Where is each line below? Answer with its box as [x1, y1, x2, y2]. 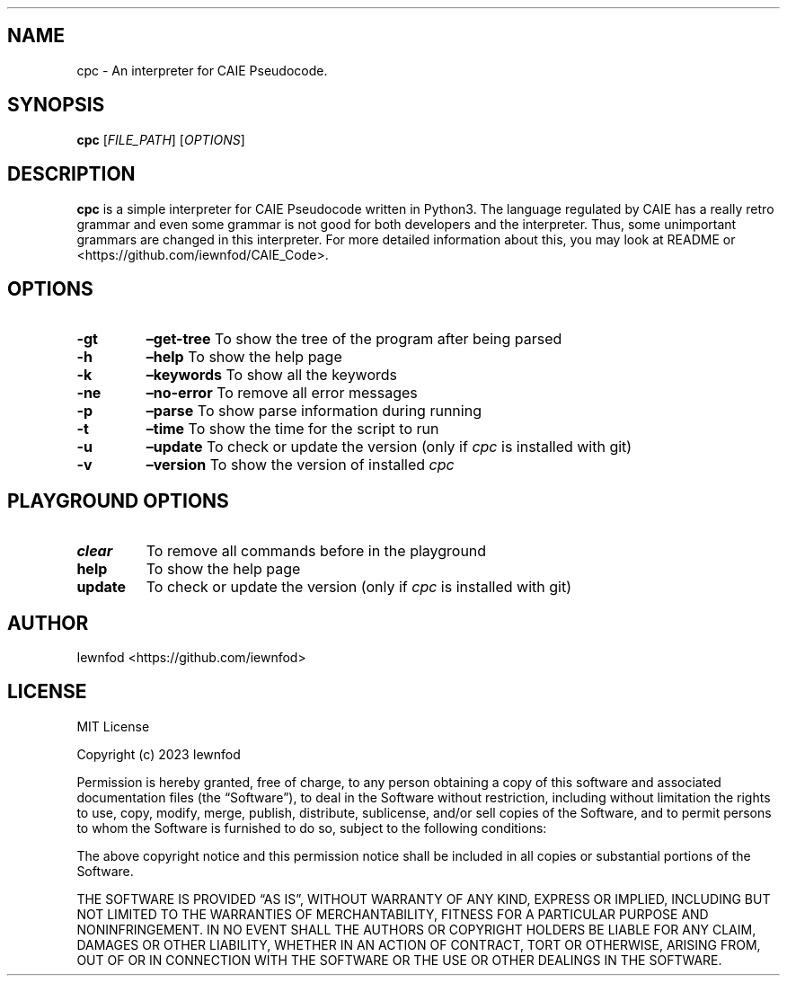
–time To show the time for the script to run [146, 420, 439, 438]
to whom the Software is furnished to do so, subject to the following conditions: [76, 819, 547, 836]
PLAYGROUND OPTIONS [7, 489, 229, 512]
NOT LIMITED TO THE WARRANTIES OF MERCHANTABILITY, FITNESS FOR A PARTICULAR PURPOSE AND [76, 906, 709, 922]
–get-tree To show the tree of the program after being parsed [146, 330, 562, 349]
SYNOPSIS [7, 93, 105, 117]
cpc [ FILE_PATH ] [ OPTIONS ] [76, 131, 245, 147]
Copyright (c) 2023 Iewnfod [76, 746, 241, 762]
